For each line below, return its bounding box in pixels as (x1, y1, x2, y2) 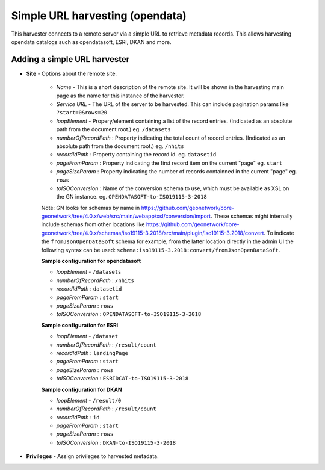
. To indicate (264, 229, 294, 237)
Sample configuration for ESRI (41, 321, 119, 329)
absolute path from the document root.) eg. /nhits (56, 142, 184, 150)
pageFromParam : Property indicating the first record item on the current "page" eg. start (56, 159, 283, 167)
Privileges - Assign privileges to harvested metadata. (26, 453, 159, 460)
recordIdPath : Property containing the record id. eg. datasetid (56, 151, 217, 158)
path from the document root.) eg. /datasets (56, 126, 171, 133)
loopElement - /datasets (56, 268, 122, 276)
